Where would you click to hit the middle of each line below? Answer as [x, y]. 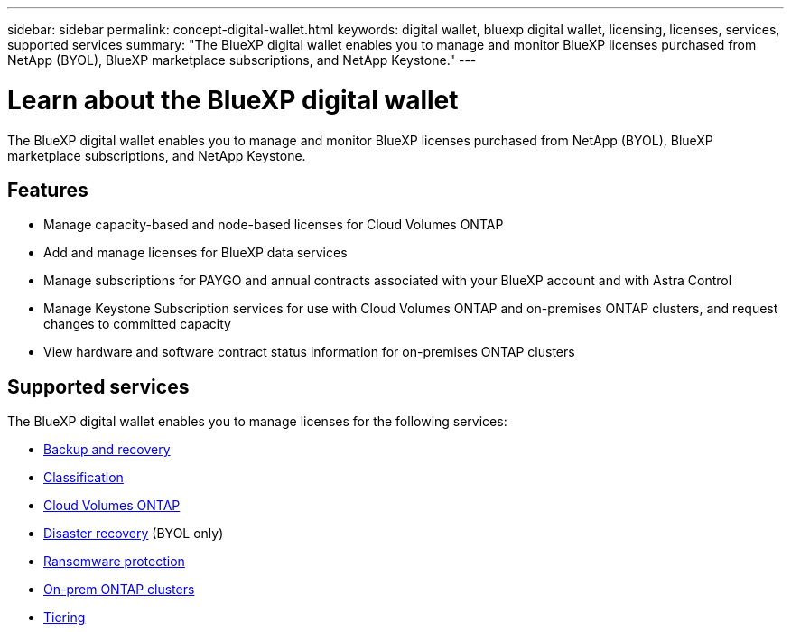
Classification [84, 478]
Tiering [65, 618]
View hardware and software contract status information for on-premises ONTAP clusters [309, 352]
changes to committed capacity [137, 324]
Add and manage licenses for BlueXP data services [195, 253]
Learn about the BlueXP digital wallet [233, 100]
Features [48, 190]
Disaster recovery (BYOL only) [134, 534]
